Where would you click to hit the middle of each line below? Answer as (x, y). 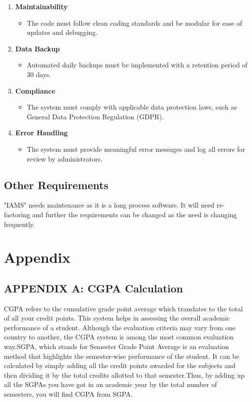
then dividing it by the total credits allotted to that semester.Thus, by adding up (124, 375)
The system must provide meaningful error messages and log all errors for (136, 149)
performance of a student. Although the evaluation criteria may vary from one (120, 327)
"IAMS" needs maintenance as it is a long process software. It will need (109, 205)
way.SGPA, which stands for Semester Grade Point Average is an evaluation (117, 346)
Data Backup (37, 48)
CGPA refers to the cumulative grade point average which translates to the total (123, 308)
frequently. (20, 224)
